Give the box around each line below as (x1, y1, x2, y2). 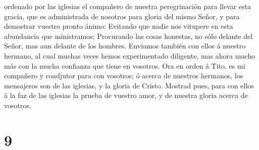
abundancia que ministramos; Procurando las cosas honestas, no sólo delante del (4, 30, 253, 41)
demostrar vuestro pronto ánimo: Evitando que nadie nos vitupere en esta (4, 21, 233, 31)
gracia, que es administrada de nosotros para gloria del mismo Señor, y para (4, 11, 240, 21)
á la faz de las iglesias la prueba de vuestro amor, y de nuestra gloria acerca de (4, 90, 248, 101)
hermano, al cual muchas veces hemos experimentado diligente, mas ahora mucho (4, 50, 255, 61)
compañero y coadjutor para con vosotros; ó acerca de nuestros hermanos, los (4, 70, 243, 81)
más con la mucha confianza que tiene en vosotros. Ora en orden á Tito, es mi (4, 60, 245, 71)
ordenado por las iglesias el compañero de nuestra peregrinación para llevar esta (4, 1, 251, 11)
